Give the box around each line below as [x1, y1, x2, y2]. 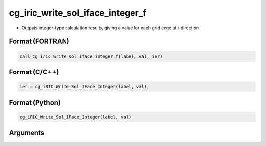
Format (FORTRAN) [9, 37, 69, 46]
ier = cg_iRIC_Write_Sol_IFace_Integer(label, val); [19, 84, 150, 90]
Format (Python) [9, 98, 61, 107]
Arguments [9, 129, 45, 137]
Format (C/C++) [9, 68, 59, 76]
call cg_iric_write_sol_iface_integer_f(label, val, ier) [19, 53, 163, 59]
